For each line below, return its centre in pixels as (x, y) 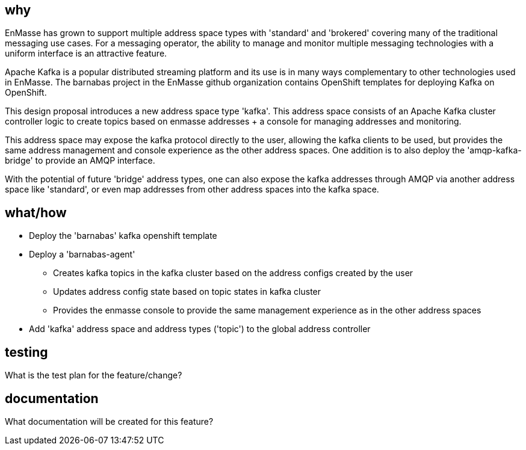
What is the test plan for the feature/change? (94, 375)
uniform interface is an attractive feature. (86, 54)
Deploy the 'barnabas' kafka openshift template (123, 236)
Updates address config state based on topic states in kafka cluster (187, 292)
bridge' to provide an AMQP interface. (80, 161)
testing (26, 352)
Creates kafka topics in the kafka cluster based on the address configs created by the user (233, 273)
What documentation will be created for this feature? (109, 421)
